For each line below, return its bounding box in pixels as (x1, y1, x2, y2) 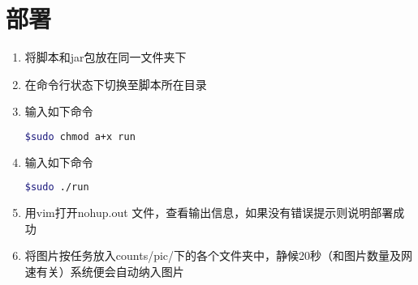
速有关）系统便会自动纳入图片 (24, 263, 184, 280)
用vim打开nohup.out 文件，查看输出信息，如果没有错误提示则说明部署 (24, 204, 394, 221)
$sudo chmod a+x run (24, 130, 136, 142)
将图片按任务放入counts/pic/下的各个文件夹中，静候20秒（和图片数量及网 (24, 247, 413, 264)
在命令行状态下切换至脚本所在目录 (24, 75, 207, 92)
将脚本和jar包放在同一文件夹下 (24, 49, 187, 66)
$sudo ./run (24, 181, 89, 194)
